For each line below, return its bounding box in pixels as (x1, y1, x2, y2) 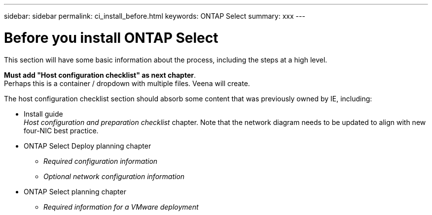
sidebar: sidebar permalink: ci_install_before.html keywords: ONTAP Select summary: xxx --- (4, 12, 305, 20)
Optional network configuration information (43, 172, 185, 181)
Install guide (24, 109, 63, 118)
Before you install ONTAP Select (4, 29, 218, 46)
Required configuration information (43, 156, 158, 165)
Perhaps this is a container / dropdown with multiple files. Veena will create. (4, 79, 250, 88)
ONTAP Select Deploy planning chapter (24, 141, 151, 150)
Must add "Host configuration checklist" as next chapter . (4, 70, 196, 79)
